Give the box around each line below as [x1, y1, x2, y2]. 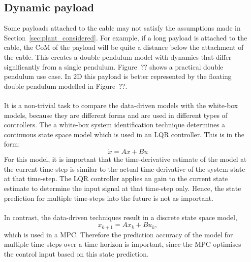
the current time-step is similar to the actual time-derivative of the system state [4, 163, 245, 174]
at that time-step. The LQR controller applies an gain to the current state [4, 173, 228, 184]
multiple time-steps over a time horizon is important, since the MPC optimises [4, 239, 241, 249]
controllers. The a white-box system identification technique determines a [4, 119, 225, 130]
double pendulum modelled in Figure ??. [4, 80, 127, 91]
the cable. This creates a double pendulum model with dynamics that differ [4, 51, 232, 62]
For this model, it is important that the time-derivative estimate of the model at [4, 154, 247, 164]
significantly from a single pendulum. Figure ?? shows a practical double [4, 61, 223, 72]
